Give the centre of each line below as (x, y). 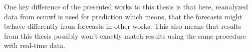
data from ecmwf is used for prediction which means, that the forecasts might (123, 16)
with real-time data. (35, 45)
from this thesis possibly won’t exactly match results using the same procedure (125, 35)
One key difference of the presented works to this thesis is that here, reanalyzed (126, 6)
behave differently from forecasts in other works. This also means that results (123, 26)
